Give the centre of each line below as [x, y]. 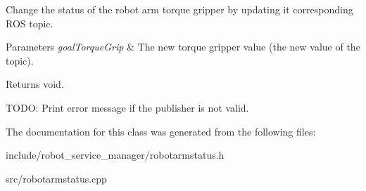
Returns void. [35, 84]
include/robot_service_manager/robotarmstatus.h [115, 155]
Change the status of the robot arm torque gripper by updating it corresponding [179, 9]
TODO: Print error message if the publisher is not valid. [127, 107]
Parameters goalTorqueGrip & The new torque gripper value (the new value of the [183, 47]
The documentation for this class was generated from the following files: [161, 131]
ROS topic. [30, 23]
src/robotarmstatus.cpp [56, 178]
